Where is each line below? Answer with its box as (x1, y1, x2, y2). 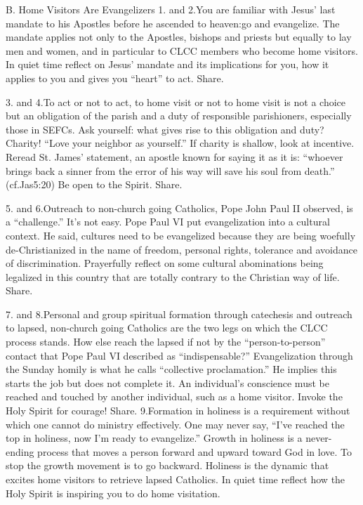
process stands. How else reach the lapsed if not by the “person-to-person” (6, 334, 326, 349)
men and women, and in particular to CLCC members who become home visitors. (6, 43, 358, 58)
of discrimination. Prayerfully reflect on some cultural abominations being (6, 256, 324, 270)
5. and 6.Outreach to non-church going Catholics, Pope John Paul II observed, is (6, 200, 353, 215)
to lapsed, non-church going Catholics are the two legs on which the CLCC (6, 320, 328, 335)
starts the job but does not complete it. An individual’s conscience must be (6, 375, 329, 390)
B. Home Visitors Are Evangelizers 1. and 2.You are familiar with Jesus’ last (6, 2, 336, 16)
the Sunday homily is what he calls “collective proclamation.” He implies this (6, 362, 337, 376)
